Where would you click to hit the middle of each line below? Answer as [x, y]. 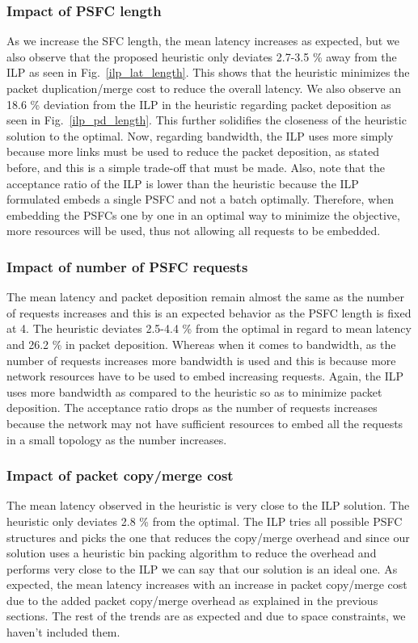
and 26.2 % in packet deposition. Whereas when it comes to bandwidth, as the [201, 344]
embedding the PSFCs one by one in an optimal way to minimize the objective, [203, 214]
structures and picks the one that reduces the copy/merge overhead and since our [208, 537]
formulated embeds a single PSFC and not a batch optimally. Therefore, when [201, 199]
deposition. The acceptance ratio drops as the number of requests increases [192, 408]
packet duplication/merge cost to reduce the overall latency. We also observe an [204, 88]
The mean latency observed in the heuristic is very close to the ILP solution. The [208, 505]
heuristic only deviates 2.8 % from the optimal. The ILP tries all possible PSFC [205, 521]
